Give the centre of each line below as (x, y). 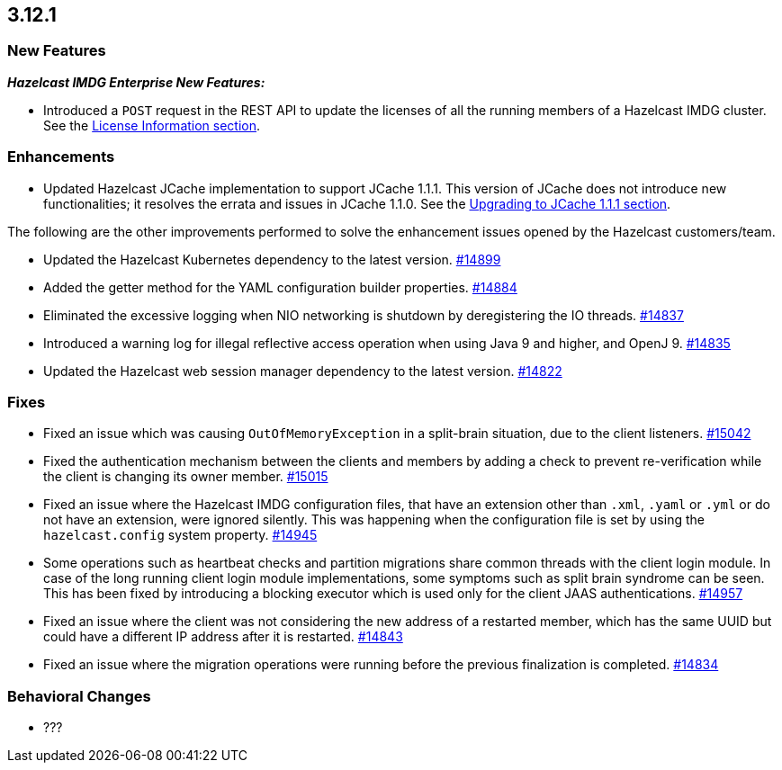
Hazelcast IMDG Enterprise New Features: (136, 82)
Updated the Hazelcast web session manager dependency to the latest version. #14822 (303, 371)
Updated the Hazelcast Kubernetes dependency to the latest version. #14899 (272, 259)
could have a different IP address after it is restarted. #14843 (223, 637)
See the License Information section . (152, 125)
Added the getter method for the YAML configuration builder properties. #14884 (280, 287)
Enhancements (61, 157)
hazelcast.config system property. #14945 (180, 535)
